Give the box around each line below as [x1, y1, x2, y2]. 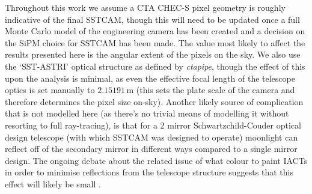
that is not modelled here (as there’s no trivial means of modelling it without [5, 107, 289, 120]
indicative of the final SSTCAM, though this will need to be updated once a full [5, 13, 300, 25]
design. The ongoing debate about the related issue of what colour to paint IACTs [5, 154, 308, 166]
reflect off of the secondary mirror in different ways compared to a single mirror [5, 142, 298, 155]
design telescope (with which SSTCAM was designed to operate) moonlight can [5, 130, 298, 143]
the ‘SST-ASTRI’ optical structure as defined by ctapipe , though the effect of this [5, 59, 305, 72]
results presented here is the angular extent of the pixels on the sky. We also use [5, 48, 301, 61]
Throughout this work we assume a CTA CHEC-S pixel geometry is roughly [5, 1, 286, 13]
